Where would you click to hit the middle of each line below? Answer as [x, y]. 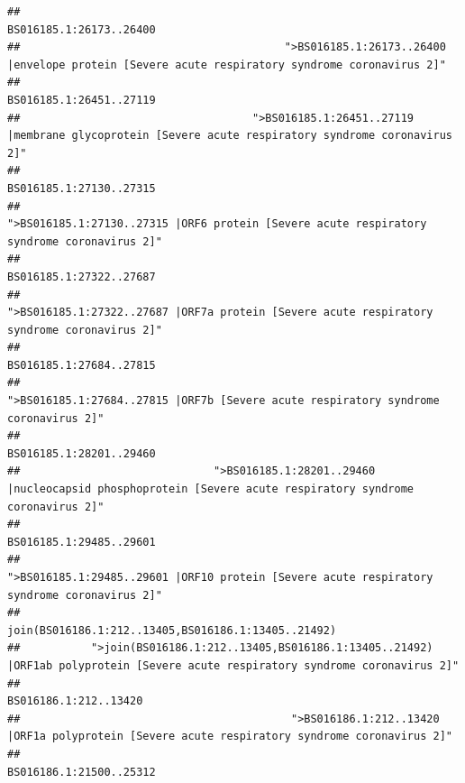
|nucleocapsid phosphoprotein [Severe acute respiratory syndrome [211, 489]
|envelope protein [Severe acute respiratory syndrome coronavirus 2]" [227, 64]
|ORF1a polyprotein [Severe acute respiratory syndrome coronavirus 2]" [230, 737]
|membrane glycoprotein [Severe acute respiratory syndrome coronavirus [230, 136]
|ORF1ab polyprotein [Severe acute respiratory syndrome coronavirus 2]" [233, 665]
